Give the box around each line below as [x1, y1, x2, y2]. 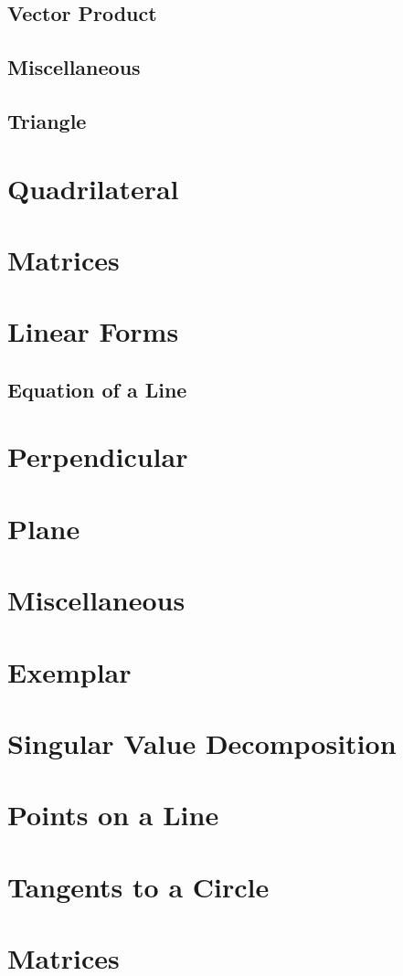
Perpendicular [7, 438, 188, 475]
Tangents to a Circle [7, 867, 270, 905]
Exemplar [7, 652, 132, 690]
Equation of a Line [7, 375, 187, 403]
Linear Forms [7, 313, 179, 350]
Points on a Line [7, 796, 219, 833]
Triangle [7, 106, 87, 134]
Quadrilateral [7, 169, 179, 207]
